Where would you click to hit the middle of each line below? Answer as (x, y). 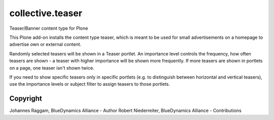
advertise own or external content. (45, 44)
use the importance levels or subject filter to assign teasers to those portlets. (90, 84)
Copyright (26, 99)
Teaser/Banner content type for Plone (49, 28)
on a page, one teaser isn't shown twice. (52, 68)
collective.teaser (46, 13)
